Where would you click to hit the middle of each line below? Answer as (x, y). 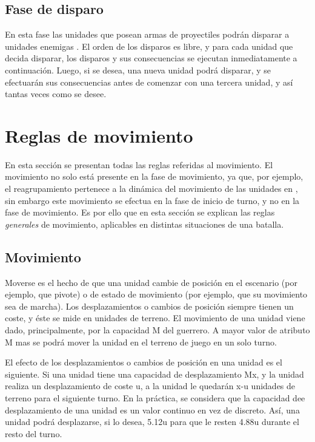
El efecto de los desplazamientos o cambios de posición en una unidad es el (144, 362)
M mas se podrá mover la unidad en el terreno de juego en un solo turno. (141, 342)
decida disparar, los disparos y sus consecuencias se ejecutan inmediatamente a (151, 58)
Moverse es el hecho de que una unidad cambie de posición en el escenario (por (151, 282)
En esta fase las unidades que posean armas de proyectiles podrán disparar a (147, 34)
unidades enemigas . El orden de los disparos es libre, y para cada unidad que (149, 46)
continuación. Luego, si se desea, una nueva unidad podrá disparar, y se (138, 70)
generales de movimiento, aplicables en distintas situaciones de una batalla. (144, 224)
